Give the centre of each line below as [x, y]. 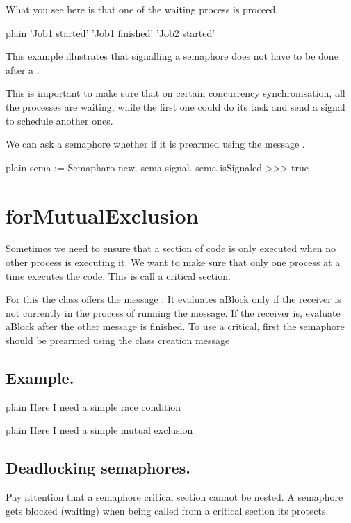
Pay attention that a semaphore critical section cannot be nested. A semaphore [174, 497]
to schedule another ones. [59, 120]
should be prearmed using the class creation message [118, 340]
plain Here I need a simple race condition [93, 406]
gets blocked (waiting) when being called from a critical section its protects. [167, 510]
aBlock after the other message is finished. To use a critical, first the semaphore [175, 326]
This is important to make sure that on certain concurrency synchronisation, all [175, 93]
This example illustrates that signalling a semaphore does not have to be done [172, 56]
